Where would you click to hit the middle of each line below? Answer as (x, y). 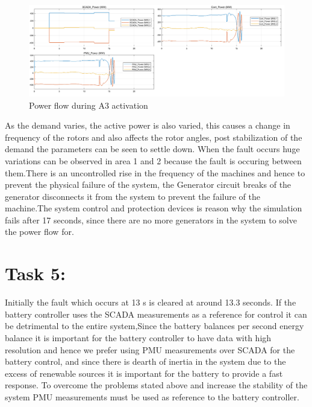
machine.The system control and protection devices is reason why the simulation (154, 208)
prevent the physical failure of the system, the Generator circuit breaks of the (148, 184)
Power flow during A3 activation (89, 105)
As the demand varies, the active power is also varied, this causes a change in (148, 125)
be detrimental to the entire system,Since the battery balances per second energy (154, 326)
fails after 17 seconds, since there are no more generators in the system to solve (151, 220)
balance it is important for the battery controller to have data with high (138, 337)
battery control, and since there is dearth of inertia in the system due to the (145, 361)
